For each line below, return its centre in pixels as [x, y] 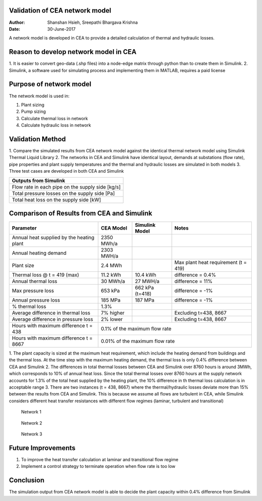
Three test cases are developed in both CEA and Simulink [66, 171]
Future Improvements [42, 448]
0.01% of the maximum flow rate [138, 341]
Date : [15, 29]
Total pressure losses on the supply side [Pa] [63, 193]
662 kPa [145, 288]
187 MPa [145, 300]
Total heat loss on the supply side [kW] [57, 199]
